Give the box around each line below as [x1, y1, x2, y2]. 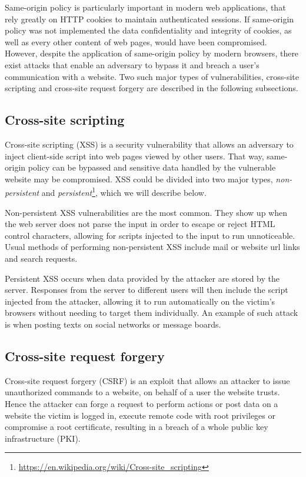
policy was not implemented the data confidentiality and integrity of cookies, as [5, 24, 292, 36]
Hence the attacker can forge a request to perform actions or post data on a [5, 397, 278, 409]
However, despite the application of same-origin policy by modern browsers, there [5, 47, 299, 59]
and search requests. [5, 252, 78, 264]
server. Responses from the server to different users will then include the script [5, 283, 288, 296]
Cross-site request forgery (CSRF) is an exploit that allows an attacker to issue [5, 374, 290, 386]
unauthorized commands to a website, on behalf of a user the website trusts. [5, 386, 280, 398]
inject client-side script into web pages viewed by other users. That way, [5, 149, 264, 162]
